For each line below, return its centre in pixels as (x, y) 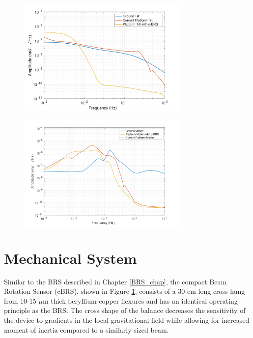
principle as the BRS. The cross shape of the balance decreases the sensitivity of (125, 310)
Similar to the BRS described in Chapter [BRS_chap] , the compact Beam (115, 281)
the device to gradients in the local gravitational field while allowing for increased (127, 320)
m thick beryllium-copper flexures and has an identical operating (140, 300)
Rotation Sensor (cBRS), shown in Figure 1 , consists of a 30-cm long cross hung (125, 291)
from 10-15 (20, 300)
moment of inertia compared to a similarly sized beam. (86, 329)
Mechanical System (70, 258)
